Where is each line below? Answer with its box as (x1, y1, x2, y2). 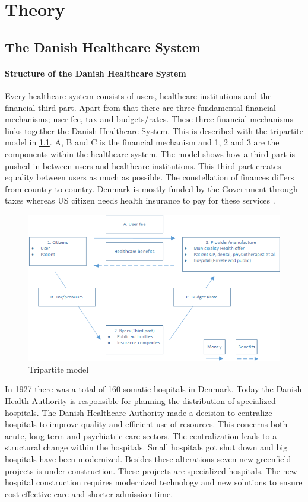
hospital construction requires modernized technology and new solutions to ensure (5, 476, 303, 488)
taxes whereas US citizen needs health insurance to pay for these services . (5, 194, 275, 206)
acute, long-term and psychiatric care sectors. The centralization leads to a (5, 429, 277, 441)
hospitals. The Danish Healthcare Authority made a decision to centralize (5, 406, 272, 418)
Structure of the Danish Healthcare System (5, 66, 186, 79)
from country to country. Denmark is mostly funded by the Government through (5, 182, 298, 195)
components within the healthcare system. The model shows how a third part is (5, 147, 295, 160)
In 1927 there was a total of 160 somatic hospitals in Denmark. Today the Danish (5, 383, 302, 395)
